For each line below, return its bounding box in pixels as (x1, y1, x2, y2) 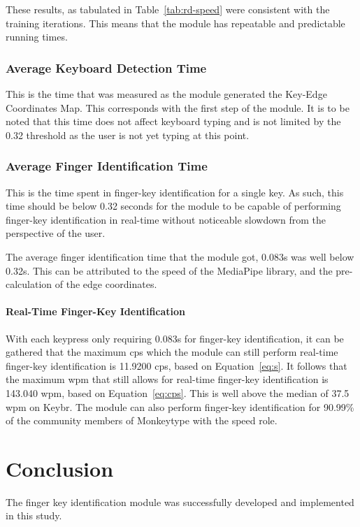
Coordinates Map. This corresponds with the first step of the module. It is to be (6, 100, 350, 115)
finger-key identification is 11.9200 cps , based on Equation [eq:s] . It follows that (6, 358, 347, 373)
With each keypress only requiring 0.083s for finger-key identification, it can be (6, 331, 344, 345)
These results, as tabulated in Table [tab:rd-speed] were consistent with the (6, 2, 330, 16)
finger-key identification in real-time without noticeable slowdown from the (6, 212, 326, 226)
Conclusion (6, 454, 114, 482)
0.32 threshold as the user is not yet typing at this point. (6, 127, 250, 142)
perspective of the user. (6, 226, 106, 240)
